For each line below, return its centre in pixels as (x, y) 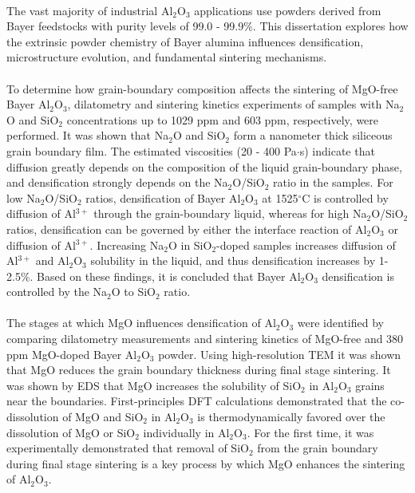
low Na (24, 197)
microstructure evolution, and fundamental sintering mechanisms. (167, 57)
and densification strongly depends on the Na (117, 182)
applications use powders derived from (288, 10)
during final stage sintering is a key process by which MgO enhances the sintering (206, 463)
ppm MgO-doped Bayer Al (72, 354)
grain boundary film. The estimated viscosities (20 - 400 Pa (152, 150)
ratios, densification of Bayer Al (163, 197)
